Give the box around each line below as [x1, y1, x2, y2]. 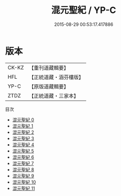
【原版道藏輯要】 [28, 83, 69, 90]
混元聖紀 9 [12, 173, 34, 179]
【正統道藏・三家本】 [28, 92, 79, 99]
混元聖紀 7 [12, 160, 34, 166]
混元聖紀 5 [12, 148, 34, 154]
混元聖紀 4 [12, 142, 34, 148]
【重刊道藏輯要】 [28, 64, 69, 71]
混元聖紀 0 [12, 117, 34, 123]
